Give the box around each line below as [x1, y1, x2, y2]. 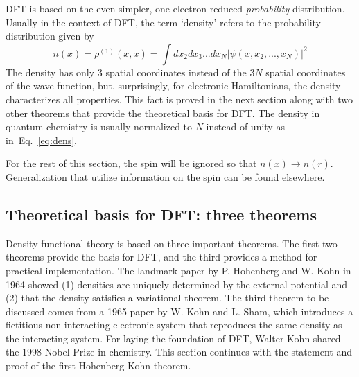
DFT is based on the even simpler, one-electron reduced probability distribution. [6, 1, 345, 15]
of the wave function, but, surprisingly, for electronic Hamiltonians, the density [6, 78, 341, 93]
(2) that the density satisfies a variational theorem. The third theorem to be [6, 290, 329, 305]
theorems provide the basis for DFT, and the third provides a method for [6, 249, 317, 264]
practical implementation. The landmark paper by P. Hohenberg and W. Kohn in [6, 263, 351, 277]
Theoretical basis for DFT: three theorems [6, 203, 317, 225]
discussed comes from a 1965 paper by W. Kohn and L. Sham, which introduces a [6, 304, 353, 318]
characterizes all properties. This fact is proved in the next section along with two [6, 91, 353, 106]
